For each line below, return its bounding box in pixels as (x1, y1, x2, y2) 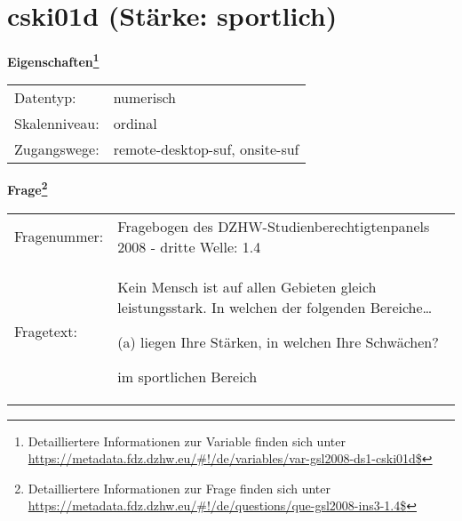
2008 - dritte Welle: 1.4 (117, 236, 261, 257)
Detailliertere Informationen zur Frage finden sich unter (28, 478, 331, 497)
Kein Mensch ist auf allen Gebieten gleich (117, 276, 377, 297)
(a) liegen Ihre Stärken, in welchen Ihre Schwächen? (117, 331, 439, 352)
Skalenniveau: (14, 113, 100, 134)
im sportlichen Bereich (117, 365, 258, 387)
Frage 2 (7, 178, 48, 199)
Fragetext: (14, 321, 77, 342)
